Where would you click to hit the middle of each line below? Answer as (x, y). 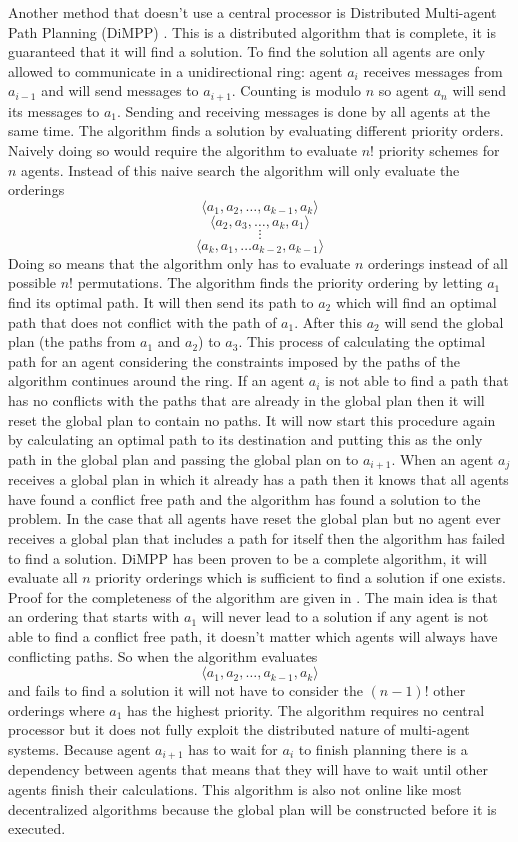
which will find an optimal (416, 301)
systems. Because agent (79, 748)
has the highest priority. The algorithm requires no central (306, 709)
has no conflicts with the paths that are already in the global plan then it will (246, 399)
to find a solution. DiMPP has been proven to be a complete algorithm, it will (247, 557)
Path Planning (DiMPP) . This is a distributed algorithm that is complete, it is (252, 31)
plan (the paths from (72, 341)
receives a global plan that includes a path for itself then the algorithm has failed (257, 537)
